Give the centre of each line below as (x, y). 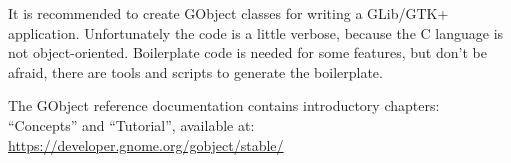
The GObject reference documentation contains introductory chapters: (224, 105)
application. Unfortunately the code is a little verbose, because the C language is (256, 32)
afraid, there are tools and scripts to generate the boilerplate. (195, 71)
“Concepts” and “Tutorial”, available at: (131, 124)
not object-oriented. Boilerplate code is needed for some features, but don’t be (247, 52)
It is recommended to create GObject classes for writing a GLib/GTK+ (228, 13)
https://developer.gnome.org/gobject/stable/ (146, 144)
